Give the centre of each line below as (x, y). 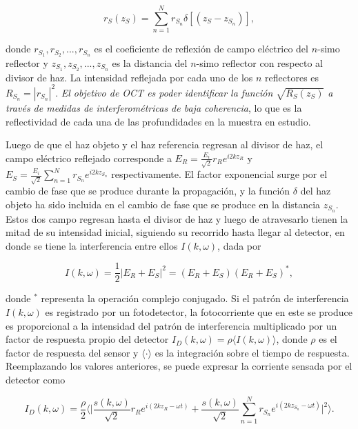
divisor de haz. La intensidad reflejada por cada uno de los (129, 77)
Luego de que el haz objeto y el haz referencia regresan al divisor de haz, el (165, 144)
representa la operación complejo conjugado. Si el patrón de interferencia (195, 298)
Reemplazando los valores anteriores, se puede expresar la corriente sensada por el (179, 366)
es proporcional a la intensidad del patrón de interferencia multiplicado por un (171, 325)
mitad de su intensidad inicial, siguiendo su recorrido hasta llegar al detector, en (175, 232)
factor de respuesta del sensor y (72, 352)
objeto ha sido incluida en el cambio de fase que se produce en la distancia (163, 204)
